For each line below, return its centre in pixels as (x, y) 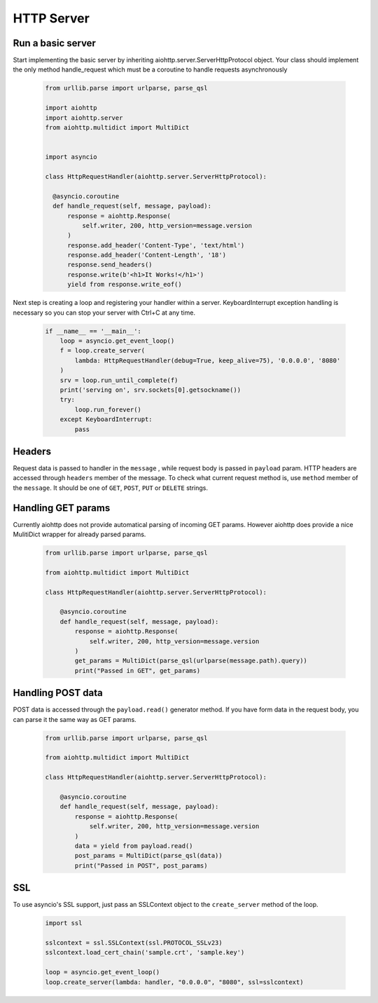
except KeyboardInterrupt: (106, 419)
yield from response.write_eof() (125, 285)
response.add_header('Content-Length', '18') (147, 255)
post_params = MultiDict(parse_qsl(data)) (149, 856)
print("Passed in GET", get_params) (138, 670)
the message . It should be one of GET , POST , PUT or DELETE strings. (111, 488)
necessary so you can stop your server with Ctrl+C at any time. (104, 313)
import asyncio (71, 157)
